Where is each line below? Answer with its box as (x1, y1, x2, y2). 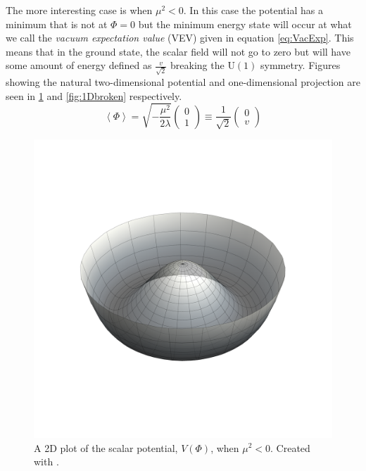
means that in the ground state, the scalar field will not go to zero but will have (6, 44, 351, 58)
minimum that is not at (6, 16, 108, 31)
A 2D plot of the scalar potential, (34, 440, 178, 455)
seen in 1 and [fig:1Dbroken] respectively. (6, 88, 182, 103)
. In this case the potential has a (183, 3, 323, 17)
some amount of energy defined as (6, 58, 152, 73)
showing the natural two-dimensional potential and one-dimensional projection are (6, 75, 360, 89)
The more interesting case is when (6, 3, 153, 17)
